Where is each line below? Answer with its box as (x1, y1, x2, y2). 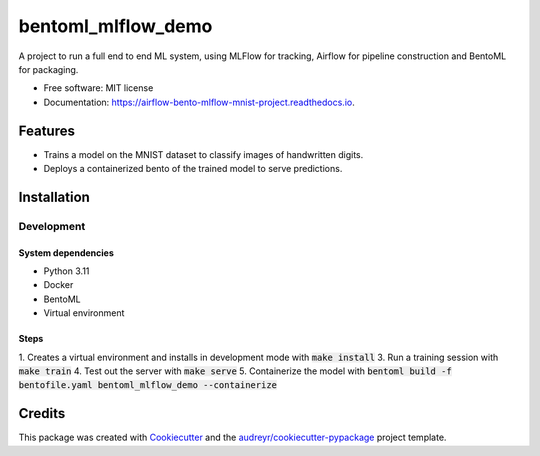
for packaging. (18, 63, 79, 75)
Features (18, 122, 75, 139)
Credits (18, 405, 66, 422)
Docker (43, 279, 74, 291)
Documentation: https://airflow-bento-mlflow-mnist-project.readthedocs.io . (43, 96, 355, 108)
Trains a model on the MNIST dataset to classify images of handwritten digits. (43, 148, 364, 160)
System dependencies (18, 246, 114, 259)
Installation (18, 188, 90, 205)
